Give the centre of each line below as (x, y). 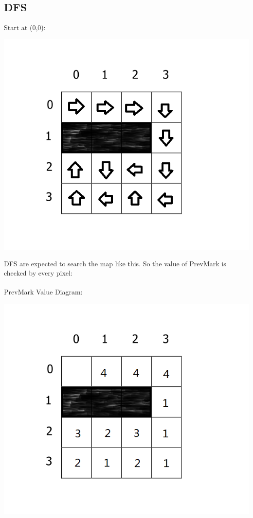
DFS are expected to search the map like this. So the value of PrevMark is (115, 263)
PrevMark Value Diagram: (43, 292)
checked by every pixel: (38, 273)
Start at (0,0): (25, 27)
